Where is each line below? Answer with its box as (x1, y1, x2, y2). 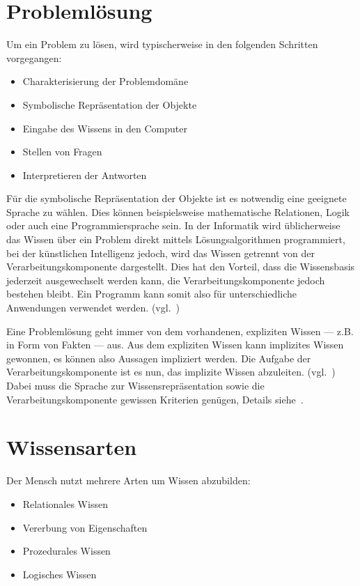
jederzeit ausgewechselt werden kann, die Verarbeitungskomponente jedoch (6, 272, 325, 287)
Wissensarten (6, 433, 137, 461)
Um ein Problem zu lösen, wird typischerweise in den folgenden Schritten (6, 37, 318, 52)
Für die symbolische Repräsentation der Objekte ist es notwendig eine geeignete (6, 191, 347, 206)
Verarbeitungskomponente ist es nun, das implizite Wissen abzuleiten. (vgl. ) (6, 364, 336, 379)
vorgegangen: (6, 50, 62, 65)
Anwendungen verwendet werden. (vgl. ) (6, 300, 180, 315)
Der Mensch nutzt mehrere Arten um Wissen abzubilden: (6, 473, 251, 488)
